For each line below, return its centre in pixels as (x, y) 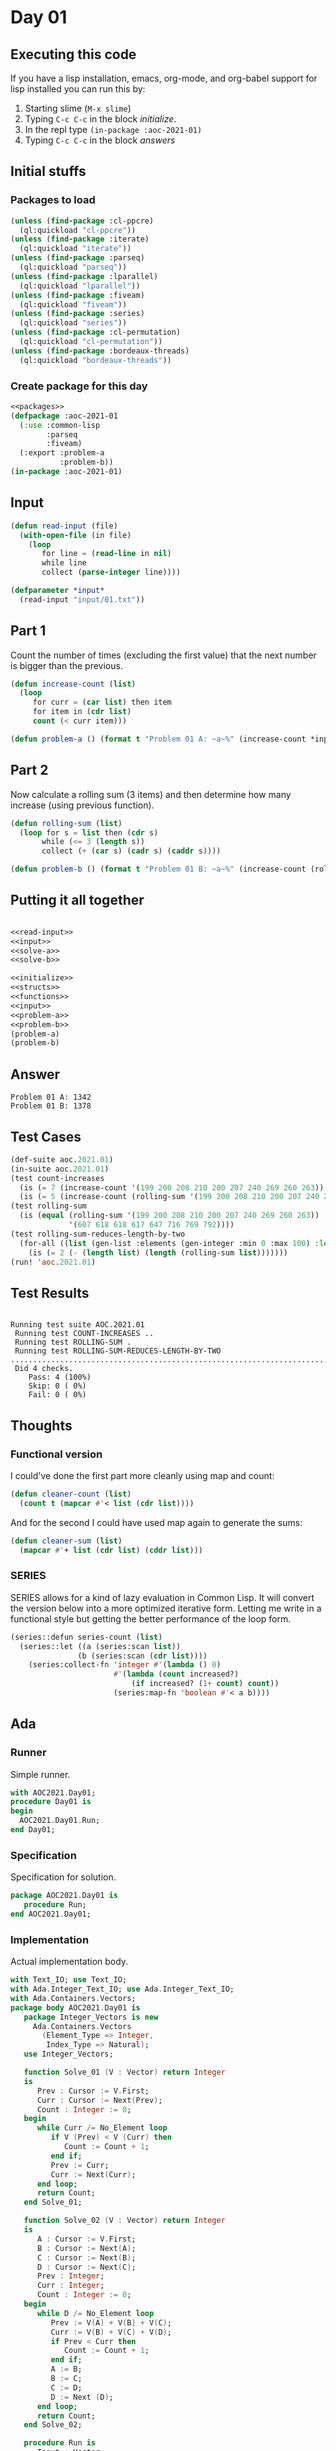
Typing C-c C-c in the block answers (100, 140)
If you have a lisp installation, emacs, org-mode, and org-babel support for (164, 78)
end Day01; (33, 1830)
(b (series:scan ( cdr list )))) (142, 1656)
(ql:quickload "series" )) (73, 323)
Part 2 (29, 770)
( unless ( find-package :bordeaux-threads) (100, 351)
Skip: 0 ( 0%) (57, 1386)
